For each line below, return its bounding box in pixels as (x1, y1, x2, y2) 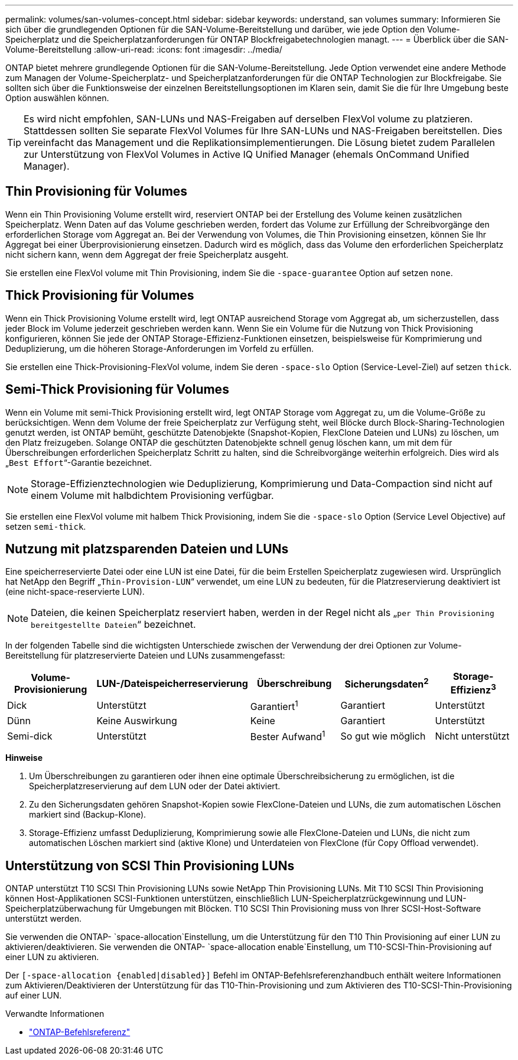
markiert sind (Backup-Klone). (29, 809, 146, 820)
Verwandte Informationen (5, 1009, 105, 1019)
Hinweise (5, 753, 43, 763)
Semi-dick (7, 730, 53, 742)
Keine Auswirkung (96, 715, 177, 727)
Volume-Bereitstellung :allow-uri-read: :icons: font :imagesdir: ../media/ (5, 44, 282, 54)
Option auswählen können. (5, 93, 109, 103)
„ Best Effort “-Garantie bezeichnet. (5, 457, 152, 468)
